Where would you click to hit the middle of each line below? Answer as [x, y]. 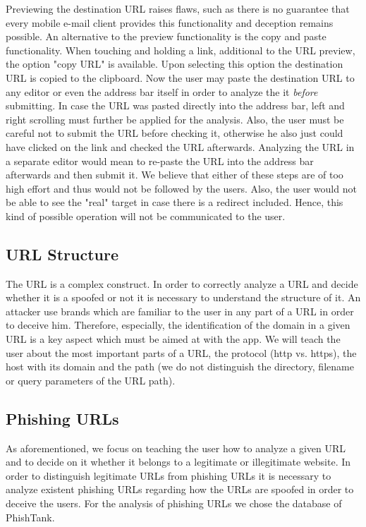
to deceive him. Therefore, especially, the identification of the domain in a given [178, 325]
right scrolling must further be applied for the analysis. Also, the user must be [175, 119]
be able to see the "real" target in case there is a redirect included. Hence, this [175, 202]
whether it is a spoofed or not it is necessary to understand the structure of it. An [183, 297]
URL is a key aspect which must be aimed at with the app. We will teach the [173, 339]
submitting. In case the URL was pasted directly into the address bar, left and [175, 105]
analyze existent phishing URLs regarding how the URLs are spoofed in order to [180, 489]
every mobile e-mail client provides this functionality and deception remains [170, 22]
